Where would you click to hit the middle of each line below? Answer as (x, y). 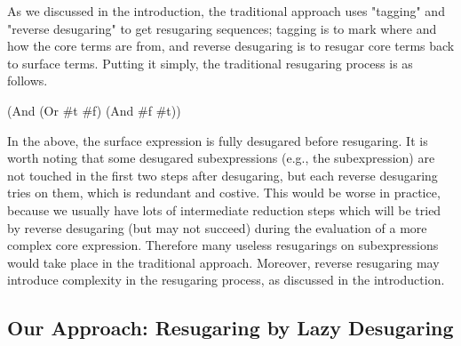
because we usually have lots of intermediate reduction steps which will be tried (224, 209)
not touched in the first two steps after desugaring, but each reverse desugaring (223, 175)
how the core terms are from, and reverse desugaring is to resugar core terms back (231, 46)
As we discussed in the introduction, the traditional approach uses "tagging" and (226, 11)
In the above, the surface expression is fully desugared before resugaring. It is (218, 140)
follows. (28, 80)
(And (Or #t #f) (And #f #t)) (94, 110)
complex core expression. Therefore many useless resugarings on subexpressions (223, 245)
